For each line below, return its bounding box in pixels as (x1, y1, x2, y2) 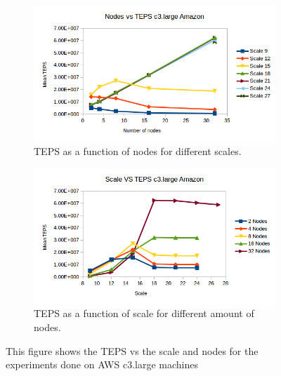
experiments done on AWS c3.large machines (6, 357, 198, 372)
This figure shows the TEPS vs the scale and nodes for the (6, 343, 259, 358)
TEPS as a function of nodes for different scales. (34, 143, 242, 158)
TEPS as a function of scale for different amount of (34, 306, 254, 321)
